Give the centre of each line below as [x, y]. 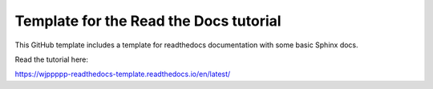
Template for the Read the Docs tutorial [148, 21]
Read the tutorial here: [51, 59]
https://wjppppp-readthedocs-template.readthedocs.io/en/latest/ [123, 74]
